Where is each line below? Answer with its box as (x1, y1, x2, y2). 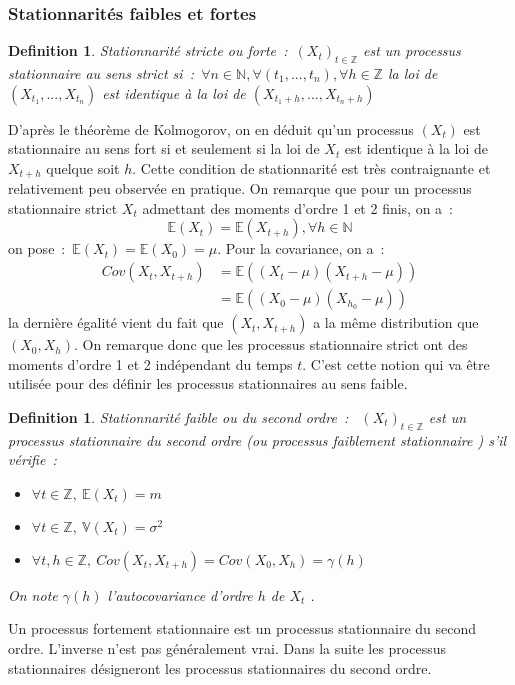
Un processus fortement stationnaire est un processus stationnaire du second (8, 618, 477, 639)
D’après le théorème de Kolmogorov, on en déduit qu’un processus (8, 118, 414, 139)
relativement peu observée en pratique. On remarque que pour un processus (8, 178, 472, 199)
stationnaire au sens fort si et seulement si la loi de (8, 138, 320, 159)
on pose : (8, 238, 66, 259)
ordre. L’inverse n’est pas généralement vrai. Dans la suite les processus (8, 638, 446, 659)
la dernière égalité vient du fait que (8, 312, 224, 333)
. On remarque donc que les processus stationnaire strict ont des (74, 334, 468, 355)
